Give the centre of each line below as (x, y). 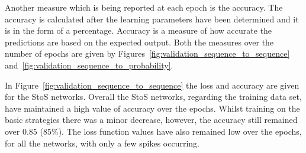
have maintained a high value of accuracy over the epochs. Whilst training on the (152, 108)
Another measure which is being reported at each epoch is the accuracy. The (144, 7)
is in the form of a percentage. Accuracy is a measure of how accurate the (138, 30)
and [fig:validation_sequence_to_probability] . (89, 65)
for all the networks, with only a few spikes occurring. (102, 143)
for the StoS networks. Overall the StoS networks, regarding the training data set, (153, 97)
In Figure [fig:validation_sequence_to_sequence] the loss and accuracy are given (152, 85)
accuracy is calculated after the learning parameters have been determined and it (152, 19)
